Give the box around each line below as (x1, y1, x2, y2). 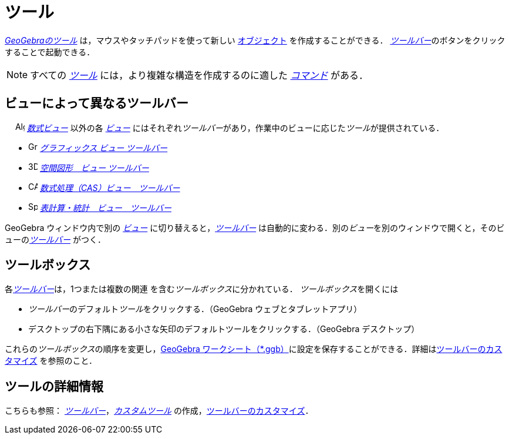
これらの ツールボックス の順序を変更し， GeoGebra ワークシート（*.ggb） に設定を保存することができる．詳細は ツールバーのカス (5, 344, 503, 354)
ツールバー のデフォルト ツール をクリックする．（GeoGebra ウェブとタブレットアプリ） (28, 304, 362, 314)
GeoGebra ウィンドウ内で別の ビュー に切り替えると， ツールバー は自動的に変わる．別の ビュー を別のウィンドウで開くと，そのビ (5, 222, 505, 233)
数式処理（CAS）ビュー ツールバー (39, 182, 180, 193)
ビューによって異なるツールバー (5, 96, 188, 111)
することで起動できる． (5, 46, 95, 57)
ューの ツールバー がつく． (5, 234, 106, 244)
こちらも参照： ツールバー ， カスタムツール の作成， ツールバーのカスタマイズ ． (5, 406, 314, 416)
